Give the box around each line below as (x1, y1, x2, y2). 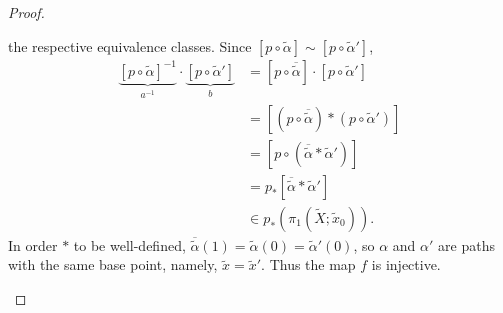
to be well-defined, (73, 234, 186, 255)
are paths (438, 234, 495, 255)
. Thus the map (261, 254, 356, 275)
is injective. (371, 254, 441, 275)
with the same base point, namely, (8, 254, 218, 275)
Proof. (8, 2, 45, 22)
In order (8, 234, 58, 255)
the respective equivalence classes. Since (8, 35, 252, 56)
